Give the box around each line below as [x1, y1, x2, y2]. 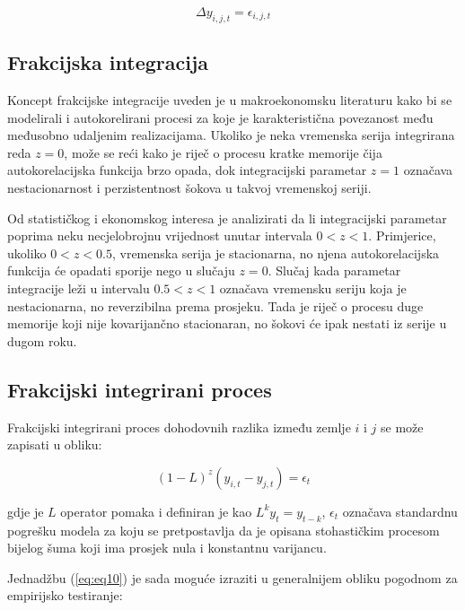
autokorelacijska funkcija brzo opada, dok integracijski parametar [7, 161, 367, 179]
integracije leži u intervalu [7, 278, 150, 297]
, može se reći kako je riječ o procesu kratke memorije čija [64, 143, 382, 161]
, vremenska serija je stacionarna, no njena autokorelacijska [111, 243, 440, 262]
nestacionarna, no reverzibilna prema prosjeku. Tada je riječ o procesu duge [7, 296, 424, 315]
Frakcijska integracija [7, 48, 209, 76]
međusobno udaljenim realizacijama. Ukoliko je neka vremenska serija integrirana [7, 126, 455, 144]
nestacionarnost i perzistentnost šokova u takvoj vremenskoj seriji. [7, 178, 372, 196]
